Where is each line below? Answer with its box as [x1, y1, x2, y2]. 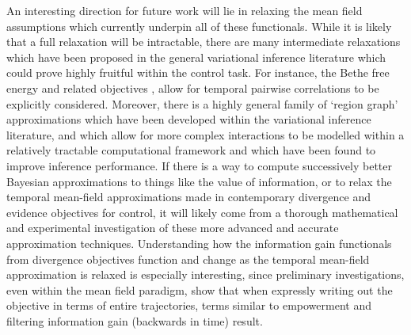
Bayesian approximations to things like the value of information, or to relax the [6, 173, 392, 189]
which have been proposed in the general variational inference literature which [6, 48, 386, 65]
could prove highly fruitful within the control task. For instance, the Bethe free [6, 64, 390, 81]
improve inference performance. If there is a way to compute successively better [6, 157, 392, 173]
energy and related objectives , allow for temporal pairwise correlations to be [6, 79, 379, 96]
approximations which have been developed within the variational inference [6, 111, 371, 128]
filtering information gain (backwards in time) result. [6, 312, 263, 329]
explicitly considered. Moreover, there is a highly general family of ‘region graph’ [6, 95, 398, 112]
